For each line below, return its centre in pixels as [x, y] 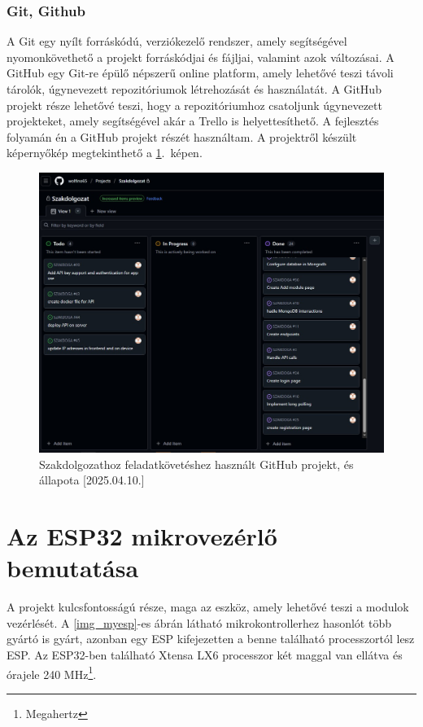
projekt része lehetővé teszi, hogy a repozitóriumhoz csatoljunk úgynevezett [194, 105]
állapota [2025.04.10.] [92, 480]
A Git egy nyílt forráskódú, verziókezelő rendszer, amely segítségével [177, 41]
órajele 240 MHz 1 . [52, 672]
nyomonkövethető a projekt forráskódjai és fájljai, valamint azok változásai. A [201, 57]
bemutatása [73, 568]
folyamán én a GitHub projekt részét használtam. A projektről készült [182, 136]
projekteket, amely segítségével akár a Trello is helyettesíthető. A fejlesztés [193, 121]
